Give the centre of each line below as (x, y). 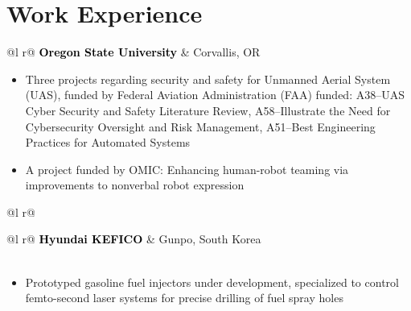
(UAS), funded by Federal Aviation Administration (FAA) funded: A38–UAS (215, 95)
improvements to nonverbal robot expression (135, 185)
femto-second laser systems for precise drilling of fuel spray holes (184, 298)
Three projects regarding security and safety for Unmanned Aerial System (208, 79)
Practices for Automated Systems (108, 142)
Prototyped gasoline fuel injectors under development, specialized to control (212, 282)
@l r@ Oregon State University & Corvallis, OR (134, 52)
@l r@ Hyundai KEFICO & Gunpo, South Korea (134, 239)
